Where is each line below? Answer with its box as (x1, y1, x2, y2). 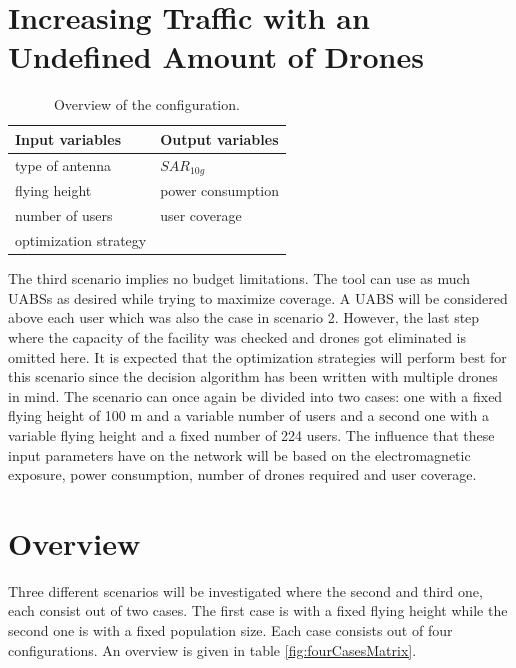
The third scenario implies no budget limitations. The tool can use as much (8, 268, 471, 289)
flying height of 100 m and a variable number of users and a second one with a (8, 405, 490, 426)
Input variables (15, 128, 122, 149)
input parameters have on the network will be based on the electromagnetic (8, 444, 471, 465)
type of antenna (15, 155, 112, 176)
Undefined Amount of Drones (8, 36, 424, 77)
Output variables (160, 128, 279, 149)
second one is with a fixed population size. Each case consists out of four (8, 620, 453, 641)
